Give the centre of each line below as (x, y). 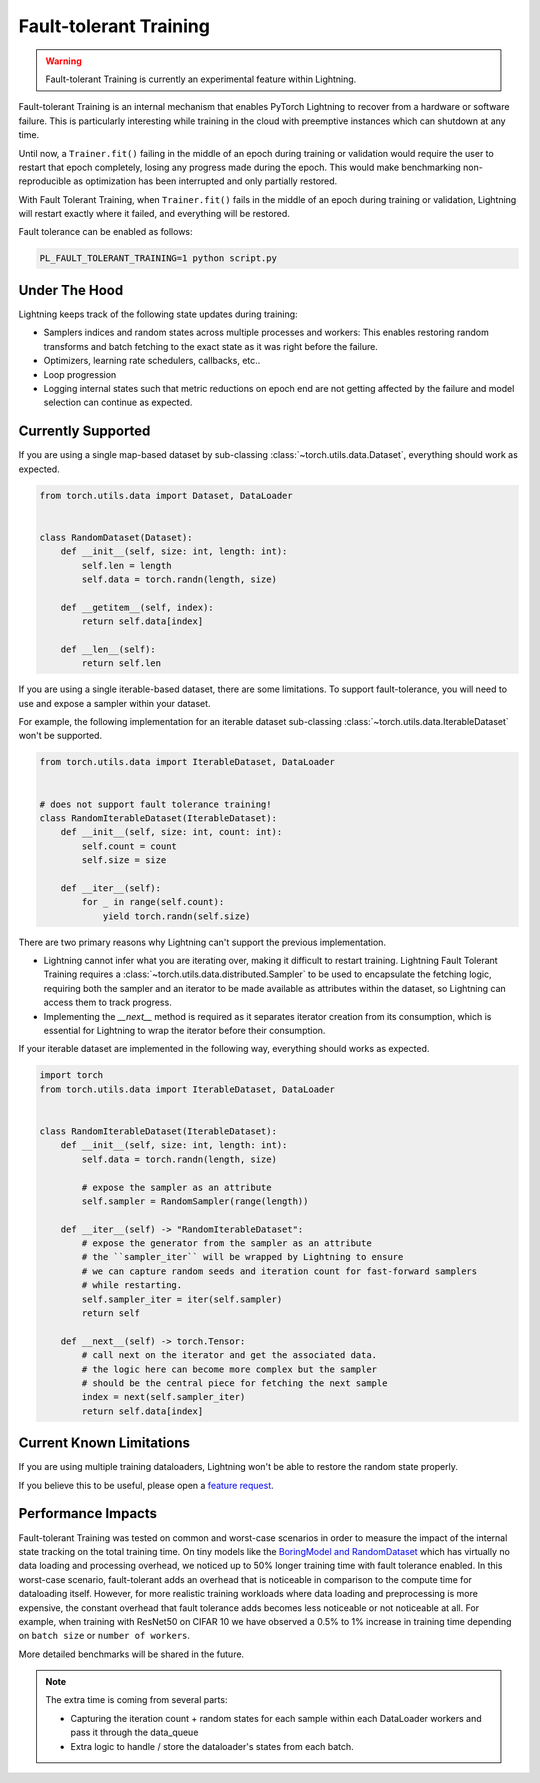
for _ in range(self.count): (153, 902)
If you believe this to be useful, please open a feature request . (146, 1485)
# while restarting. (132, 1285)
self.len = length (126, 565)
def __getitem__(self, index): (137, 607)
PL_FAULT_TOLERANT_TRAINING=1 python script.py (158, 258)
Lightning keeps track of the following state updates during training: (158, 314)
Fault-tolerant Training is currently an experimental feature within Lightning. (201, 79)
